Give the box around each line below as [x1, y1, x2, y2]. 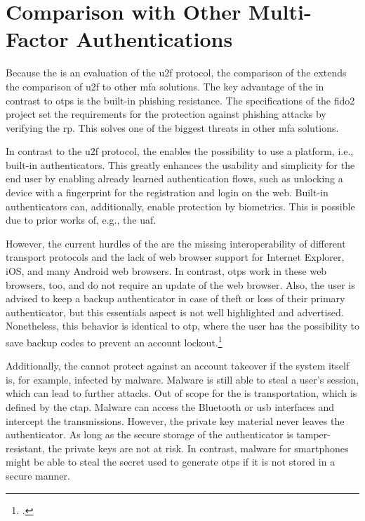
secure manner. [6, 468, 70, 482]
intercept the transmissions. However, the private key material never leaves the [6, 413, 345, 428]
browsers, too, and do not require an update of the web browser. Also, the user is [6, 277, 355, 292]
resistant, [6, 440, 45, 455]
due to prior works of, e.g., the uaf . [6, 212, 157, 227]
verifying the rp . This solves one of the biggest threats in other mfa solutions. [6, 120, 339, 135]
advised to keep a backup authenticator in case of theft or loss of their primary [6, 291, 345, 306]
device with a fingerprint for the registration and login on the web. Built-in [6, 185, 328, 200]
